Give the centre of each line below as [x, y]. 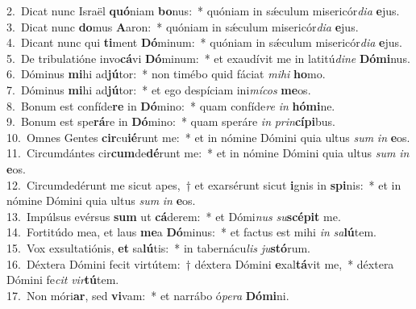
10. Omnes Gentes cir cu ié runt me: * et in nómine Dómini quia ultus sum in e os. [208, 137]
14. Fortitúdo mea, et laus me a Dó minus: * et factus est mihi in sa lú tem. [192, 232]
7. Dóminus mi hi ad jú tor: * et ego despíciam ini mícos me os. [159, 89]
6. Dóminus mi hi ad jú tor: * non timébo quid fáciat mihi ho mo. [166, 74]
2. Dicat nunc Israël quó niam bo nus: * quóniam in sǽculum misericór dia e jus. [203, 10]
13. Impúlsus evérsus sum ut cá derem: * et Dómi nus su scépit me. [174, 216]
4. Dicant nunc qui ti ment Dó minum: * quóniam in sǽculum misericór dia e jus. [204, 42]
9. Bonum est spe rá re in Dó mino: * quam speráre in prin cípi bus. [171, 121]
